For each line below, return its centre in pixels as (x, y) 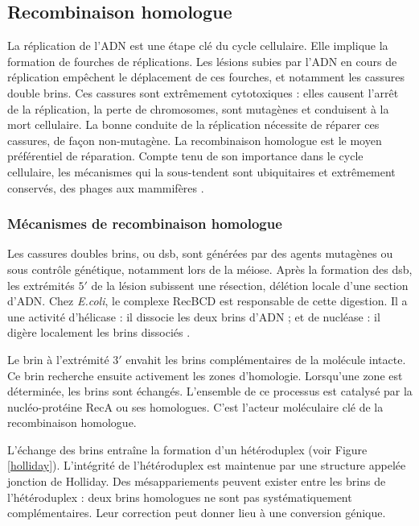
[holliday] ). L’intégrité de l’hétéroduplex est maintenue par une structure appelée (207, 465)
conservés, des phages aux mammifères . (106, 187)
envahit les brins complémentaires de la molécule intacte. (266, 359)
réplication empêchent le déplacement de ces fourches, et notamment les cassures (206, 77)
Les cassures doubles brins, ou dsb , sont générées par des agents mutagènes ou (200, 253)
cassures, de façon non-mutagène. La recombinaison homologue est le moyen (195, 140)
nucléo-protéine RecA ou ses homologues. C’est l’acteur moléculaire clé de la (195, 406)
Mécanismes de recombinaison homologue (145, 224)
